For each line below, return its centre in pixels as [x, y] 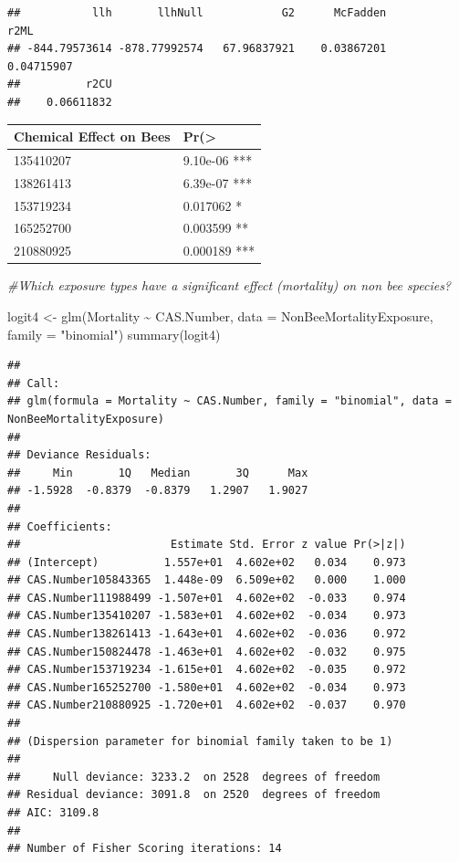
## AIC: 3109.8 [53, 813]
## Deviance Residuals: [79, 455]
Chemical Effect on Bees [92, 137]
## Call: [34, 383]
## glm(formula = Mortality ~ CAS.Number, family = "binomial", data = [229, 401]
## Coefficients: [60, 526]
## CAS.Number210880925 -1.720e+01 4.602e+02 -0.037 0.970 [207, 705]
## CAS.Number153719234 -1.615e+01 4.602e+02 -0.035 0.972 [207, 670]
